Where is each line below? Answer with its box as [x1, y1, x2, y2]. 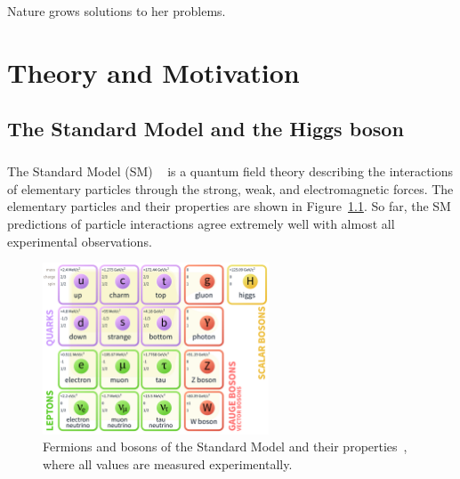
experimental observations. [7, 231, 152, 250]
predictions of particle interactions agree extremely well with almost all [7, 214, 395, 232]
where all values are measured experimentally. [43, 455, 293, 474]
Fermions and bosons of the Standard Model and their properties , [43, 437, 408, 456]
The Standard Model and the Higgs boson [7, 115, 404, 142]
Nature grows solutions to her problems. [7, 2, 226, 20]
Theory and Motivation [7, 53, 300, 90]
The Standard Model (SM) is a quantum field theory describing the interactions [7, 162, 453, 181]
